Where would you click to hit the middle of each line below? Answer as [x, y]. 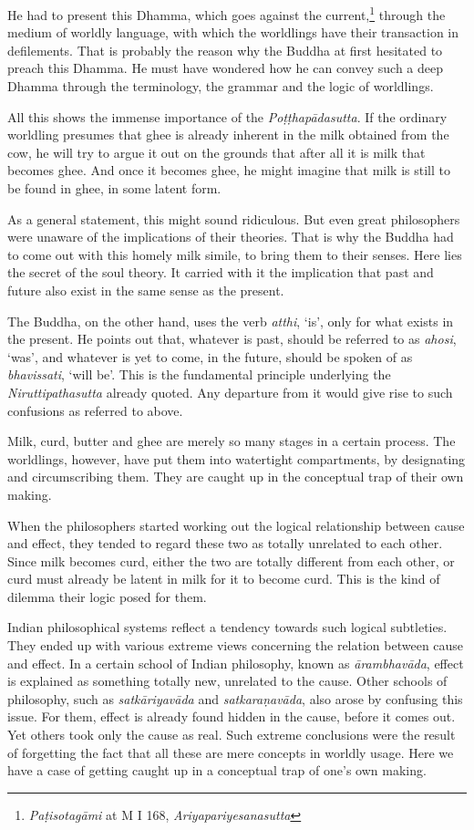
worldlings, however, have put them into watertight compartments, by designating [237, 458]
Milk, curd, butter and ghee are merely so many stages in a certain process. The [232, 441]
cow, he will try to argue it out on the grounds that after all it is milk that [216, 152]
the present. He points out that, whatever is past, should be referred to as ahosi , [232, 339]
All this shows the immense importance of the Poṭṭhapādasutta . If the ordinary [227, 116]
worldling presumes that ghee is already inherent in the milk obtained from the [228, 135]
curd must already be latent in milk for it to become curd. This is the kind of [224, 579]
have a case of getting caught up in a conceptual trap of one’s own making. [217, 770]
